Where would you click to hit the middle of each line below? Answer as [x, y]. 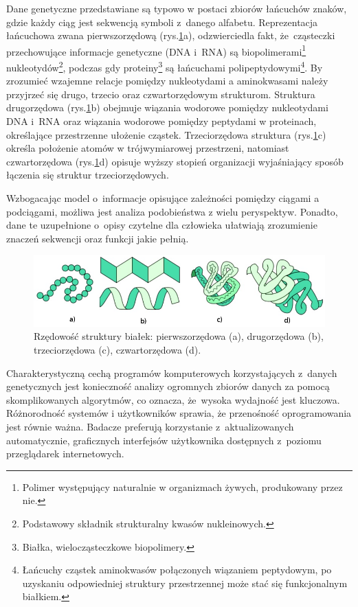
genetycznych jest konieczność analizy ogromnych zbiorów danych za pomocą [168, 386]
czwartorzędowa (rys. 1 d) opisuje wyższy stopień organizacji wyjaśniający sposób [175, 161]
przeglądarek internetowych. [65, 454]
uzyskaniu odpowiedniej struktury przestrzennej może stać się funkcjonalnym [185, 583]
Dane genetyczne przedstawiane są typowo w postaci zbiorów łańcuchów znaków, [177, 8]
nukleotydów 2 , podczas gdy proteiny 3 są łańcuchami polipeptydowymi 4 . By [165, 66]
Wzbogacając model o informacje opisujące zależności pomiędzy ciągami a [163, 198]
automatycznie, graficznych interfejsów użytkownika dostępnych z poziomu [164, 440]
